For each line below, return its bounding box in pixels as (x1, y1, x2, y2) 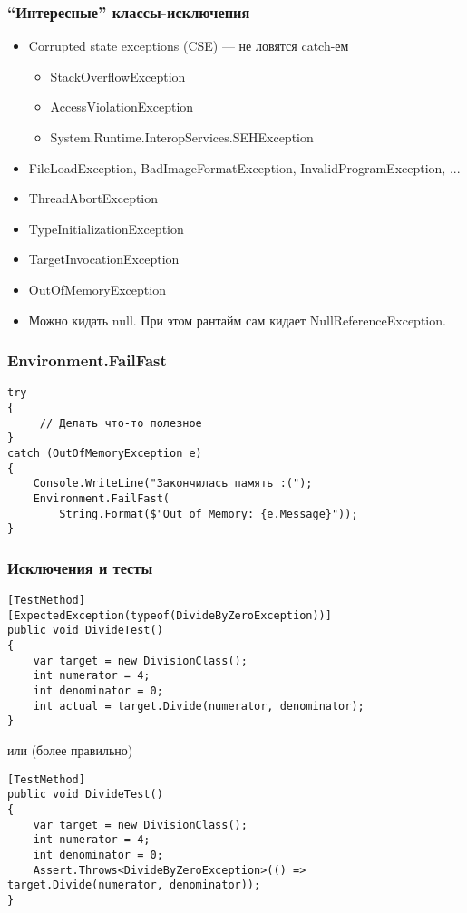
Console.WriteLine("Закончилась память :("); (33, 477, 313, 490)
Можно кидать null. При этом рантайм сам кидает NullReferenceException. (28, 310, 446, 329)
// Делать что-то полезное (39, 416, 202, 430)
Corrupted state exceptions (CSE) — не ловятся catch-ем (28, 36, 349, 55)
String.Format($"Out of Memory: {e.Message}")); (59, 507, 358, 520)
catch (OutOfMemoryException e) (7, 447, 202, 460)
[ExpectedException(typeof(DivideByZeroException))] (7, 608, 332, 622)
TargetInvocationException (28, 249, 180, 268)
